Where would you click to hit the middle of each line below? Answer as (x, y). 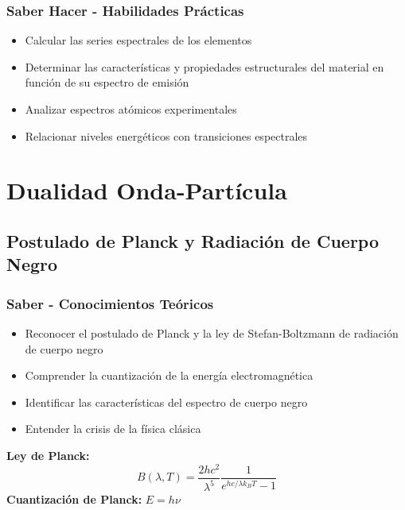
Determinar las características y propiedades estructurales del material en (204, 66)
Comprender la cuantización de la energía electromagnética (169, 375)
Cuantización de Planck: (74, 499)
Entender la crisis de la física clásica (113, 429)
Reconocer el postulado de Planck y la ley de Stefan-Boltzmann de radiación (212, 332)
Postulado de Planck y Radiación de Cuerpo (193, 240)
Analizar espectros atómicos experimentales (131, 109)
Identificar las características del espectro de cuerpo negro (166, 402)
